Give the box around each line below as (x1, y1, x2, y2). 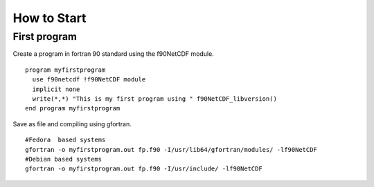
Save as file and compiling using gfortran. (12, 119, 132, 128)
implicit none (32, 85, 80, 93)
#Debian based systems (25, 155, 103, 163)
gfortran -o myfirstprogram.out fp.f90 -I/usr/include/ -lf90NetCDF (25, 165, 262, 173)
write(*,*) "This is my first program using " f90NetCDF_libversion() (32, 95, 277, 103)
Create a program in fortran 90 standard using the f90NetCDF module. (12, 50, 214, 58)
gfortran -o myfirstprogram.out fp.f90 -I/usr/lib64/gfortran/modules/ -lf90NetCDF (25, 146, 318, 153)
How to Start (12, 10, 87, 26)
